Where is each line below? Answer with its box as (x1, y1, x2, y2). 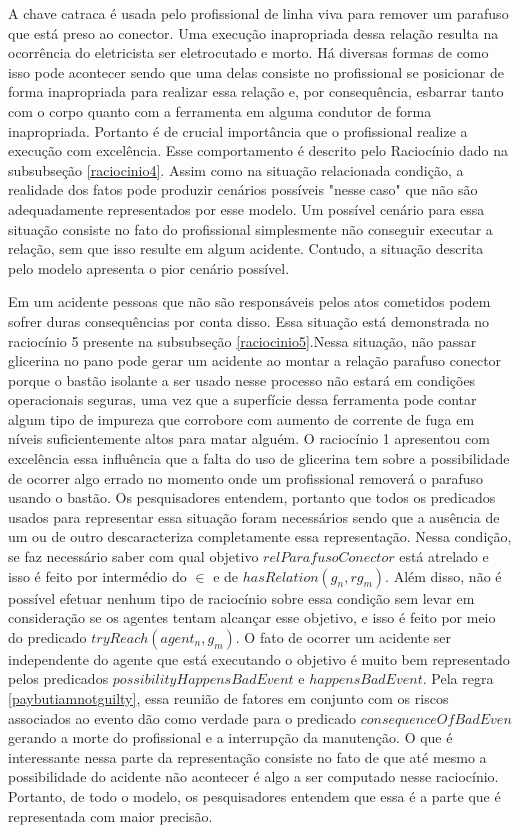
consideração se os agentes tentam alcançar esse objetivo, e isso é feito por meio (8, 607, 496, 628)
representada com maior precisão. (8, 805, 213, 826)
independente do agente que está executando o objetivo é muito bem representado (8, 648, 510, 669)
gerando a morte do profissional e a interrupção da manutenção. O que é (8, 727, 453, 748)
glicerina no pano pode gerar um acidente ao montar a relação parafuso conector (8, 350, 502, 371)
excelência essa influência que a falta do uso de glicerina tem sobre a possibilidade (8, 448, 510, 469)
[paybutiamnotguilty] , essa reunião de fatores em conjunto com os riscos (8, 688, 449, 708)
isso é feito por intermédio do (8, 565, 187, 586)
